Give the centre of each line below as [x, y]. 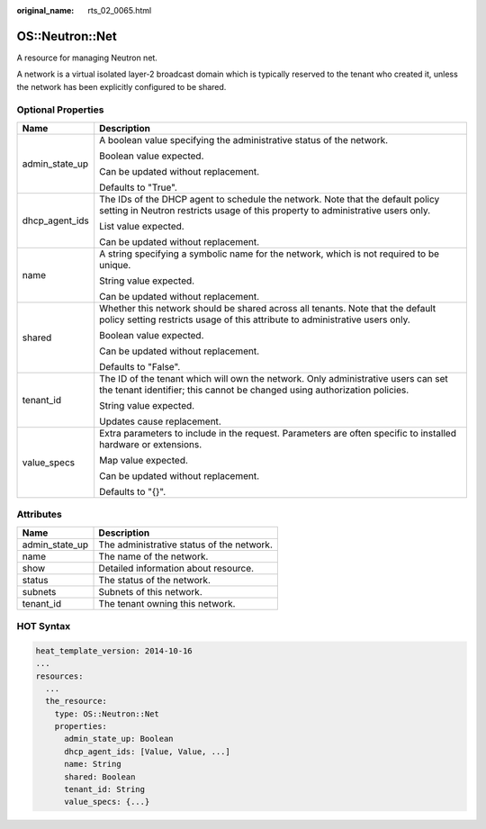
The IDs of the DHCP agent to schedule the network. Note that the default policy [270, 199]
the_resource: [76, 701]
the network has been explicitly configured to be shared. [121, 86]
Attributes [39, 515]
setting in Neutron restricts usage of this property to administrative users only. [265, 210]
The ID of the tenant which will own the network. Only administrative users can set [274, 378]
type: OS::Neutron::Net [107, 714]
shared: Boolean [100, 777]
